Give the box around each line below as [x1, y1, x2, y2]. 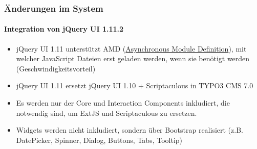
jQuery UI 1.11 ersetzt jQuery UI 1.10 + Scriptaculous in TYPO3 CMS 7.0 [16, 80, 253, 91]
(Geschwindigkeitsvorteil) [16, 63, 96, 73]
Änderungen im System [4, 2, 103, 14]
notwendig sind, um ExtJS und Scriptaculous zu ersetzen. [16, 107, 197, 118]
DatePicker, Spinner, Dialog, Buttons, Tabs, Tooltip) [16, 134, 183, 145]
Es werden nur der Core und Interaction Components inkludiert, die [16, 97, 230, 108]
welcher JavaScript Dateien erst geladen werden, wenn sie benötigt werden [16, 53, 250, 64]
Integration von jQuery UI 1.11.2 [4, 23, 124, 34]
